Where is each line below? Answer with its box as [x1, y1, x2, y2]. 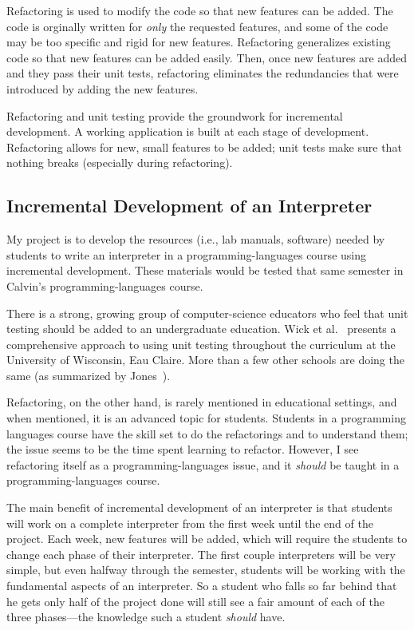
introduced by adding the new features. [6, 80, 199, 97]
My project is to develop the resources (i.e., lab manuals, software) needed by [6, 231, 385, 248]
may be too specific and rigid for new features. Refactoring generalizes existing [6, 34, 391, 50]
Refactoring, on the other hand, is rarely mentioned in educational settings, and [6, 394, 397, 410]
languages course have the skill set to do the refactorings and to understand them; [6, 425, 408, 442]
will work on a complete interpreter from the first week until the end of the [6, 514, 373, 531]
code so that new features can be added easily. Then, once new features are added [6, 49, 408, 65]
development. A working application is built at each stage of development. [6, 123, 369, 140]
